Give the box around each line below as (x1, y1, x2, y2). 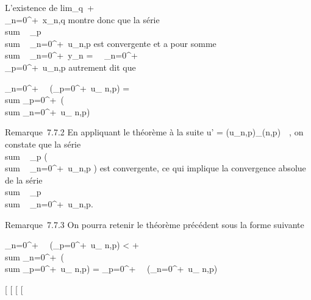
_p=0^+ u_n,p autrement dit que (5, 60, 136, 73)
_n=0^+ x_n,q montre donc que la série (5, 13, 160, 26)
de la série (5, 173, 43, 186)
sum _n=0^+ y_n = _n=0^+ (5, 49, 138, 62)
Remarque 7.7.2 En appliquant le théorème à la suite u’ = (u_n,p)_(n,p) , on (5, 126, 304, 138)
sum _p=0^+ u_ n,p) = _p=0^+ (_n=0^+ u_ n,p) (5, 262, 218, 275)
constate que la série (5, 137, 81, 150)
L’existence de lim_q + (5, 1, 95, 13)
